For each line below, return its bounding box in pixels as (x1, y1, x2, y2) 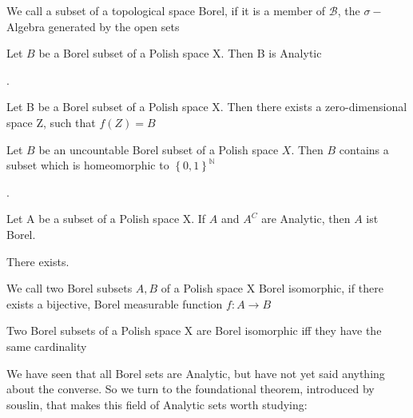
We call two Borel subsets (6, 280, 133, 297)
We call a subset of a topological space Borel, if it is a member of (6, 2, 326, 18)
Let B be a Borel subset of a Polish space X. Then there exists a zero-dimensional (6, 98, 407, 115)
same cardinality (6, 337, 87, 354)
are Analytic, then (261, 210, 351, 227)
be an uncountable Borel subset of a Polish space (38, 141, 279, 157)
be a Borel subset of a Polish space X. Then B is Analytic (38, 45, 322, 62)
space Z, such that (6, 113, 96, 130)
